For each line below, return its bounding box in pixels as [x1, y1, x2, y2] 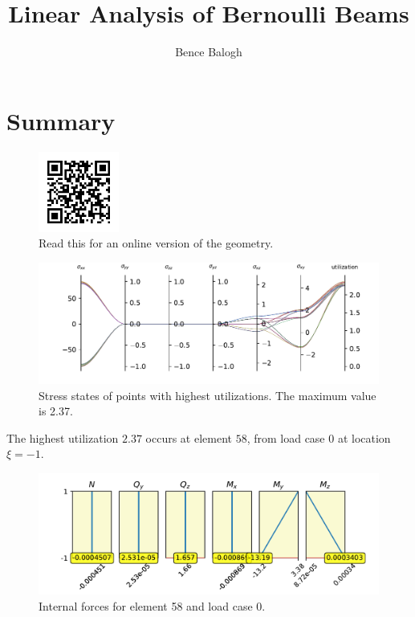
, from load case [246, 429, 325, 446]
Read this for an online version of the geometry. [39, 235, 274, 251]
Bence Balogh [175, 43, 242, 60]
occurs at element [145, 429, 232, 446]
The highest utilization [6, 429, 119, 446]
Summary [6, 104, 116, 137]
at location [337, 429, 391, 446]
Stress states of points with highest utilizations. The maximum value [39, 386, 376, 403]
